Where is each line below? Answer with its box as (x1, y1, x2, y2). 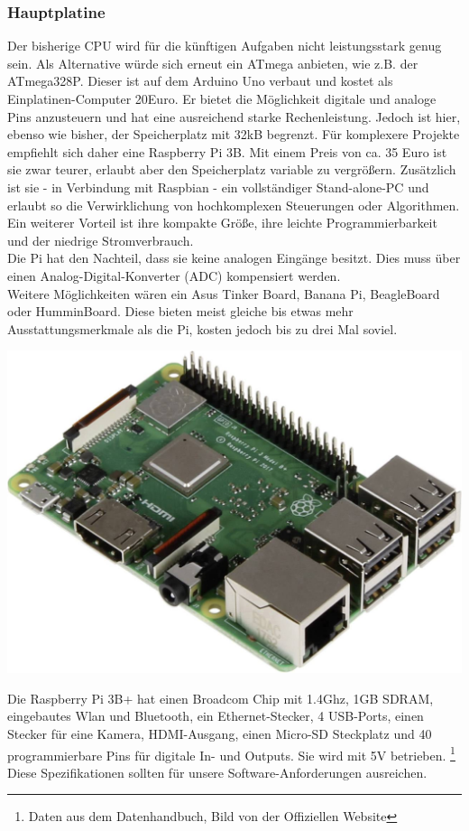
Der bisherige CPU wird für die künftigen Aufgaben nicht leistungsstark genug (7, 36, 442, 55)
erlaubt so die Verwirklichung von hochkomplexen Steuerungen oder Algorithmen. (7, 195, 460, 214)
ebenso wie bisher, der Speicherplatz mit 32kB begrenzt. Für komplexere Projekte (7, 125, 460, 144)
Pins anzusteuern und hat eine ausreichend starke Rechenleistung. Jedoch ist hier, (7, 107, 461, 126)
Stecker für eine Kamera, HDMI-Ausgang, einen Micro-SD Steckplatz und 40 (7, 724, 432, 742)
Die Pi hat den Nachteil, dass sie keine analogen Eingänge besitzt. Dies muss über (7, 248, 461, 267)
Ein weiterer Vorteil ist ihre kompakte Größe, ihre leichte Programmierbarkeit (7, 213, 437, 232)
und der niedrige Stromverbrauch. (7, 230, 194, 249)
